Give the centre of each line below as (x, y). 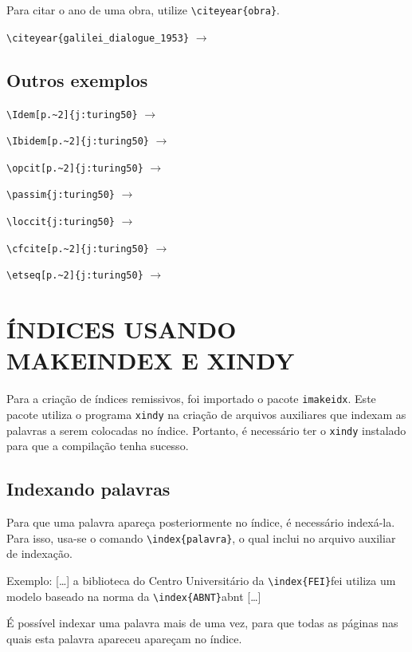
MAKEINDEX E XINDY (151, 360)
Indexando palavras (88, 489)
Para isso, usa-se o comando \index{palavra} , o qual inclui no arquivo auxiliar (201, 537)
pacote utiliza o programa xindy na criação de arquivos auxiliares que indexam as (206, 415)
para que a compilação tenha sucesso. (98, 446)
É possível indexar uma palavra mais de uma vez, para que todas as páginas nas (202, 623)
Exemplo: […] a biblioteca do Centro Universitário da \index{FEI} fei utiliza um (201, 581)
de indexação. (39, 553)
